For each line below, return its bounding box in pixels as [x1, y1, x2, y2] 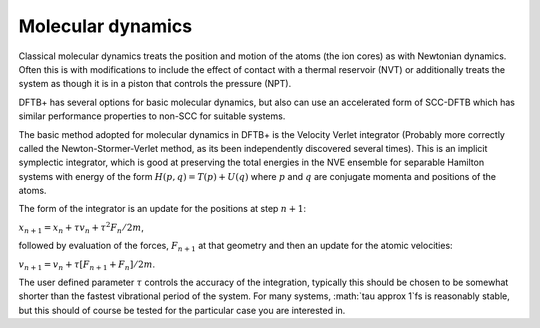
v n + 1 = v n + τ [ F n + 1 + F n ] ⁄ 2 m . [18, 258, 156, 272]
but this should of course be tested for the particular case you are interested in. [18, 304, 346, 316]
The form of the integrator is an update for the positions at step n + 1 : [18, 203, 307, 215]
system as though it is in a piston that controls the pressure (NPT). [18, 78, 292, 90]
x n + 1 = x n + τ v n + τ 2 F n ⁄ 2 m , [18, 220, 145, 235]
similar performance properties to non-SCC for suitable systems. [18, 110, 286, 122]
